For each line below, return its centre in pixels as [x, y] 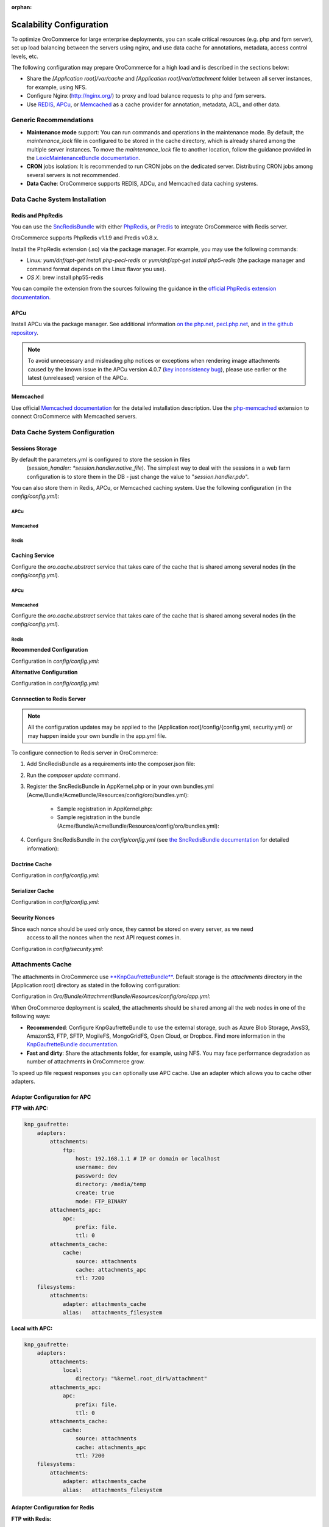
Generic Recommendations [52, 120]
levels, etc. [25, 56]
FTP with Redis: [31, 1518]
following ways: [31, 1016]
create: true [95, 1193]
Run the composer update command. [73, 775]
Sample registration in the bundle [98, 817]
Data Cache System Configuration [63, 432]
